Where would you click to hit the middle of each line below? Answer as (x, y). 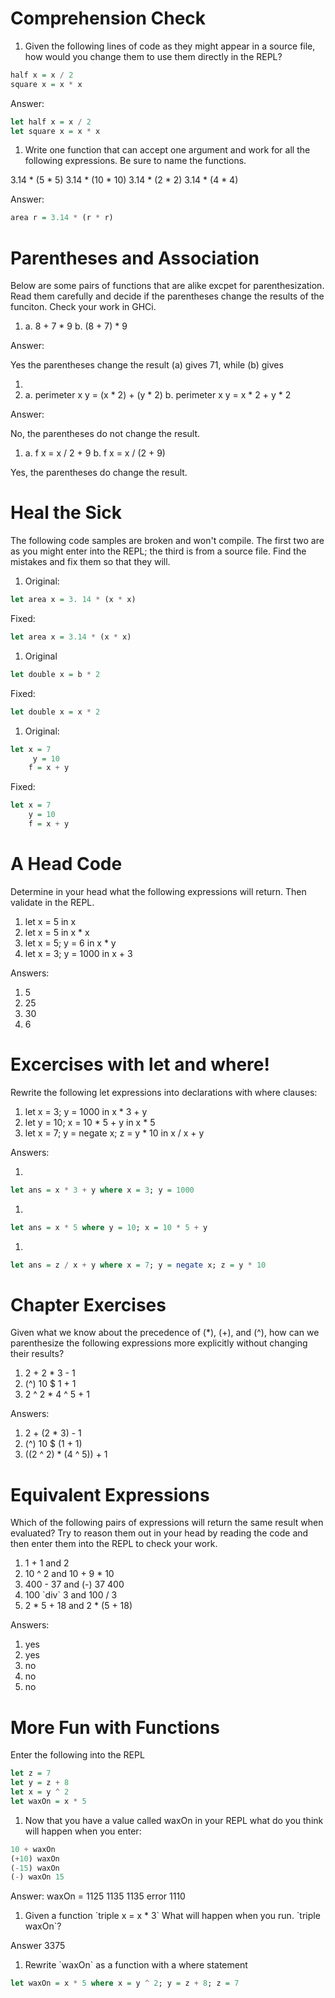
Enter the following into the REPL (77, 1755)
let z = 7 (31, 1773)
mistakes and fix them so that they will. (90, 562)
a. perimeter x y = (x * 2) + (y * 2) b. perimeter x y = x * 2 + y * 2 (158, 395)
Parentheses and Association (135, 258)
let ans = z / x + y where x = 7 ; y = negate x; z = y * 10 (138, 1265)
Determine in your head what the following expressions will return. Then (158, 891)
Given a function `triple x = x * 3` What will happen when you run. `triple (172, 1916)
